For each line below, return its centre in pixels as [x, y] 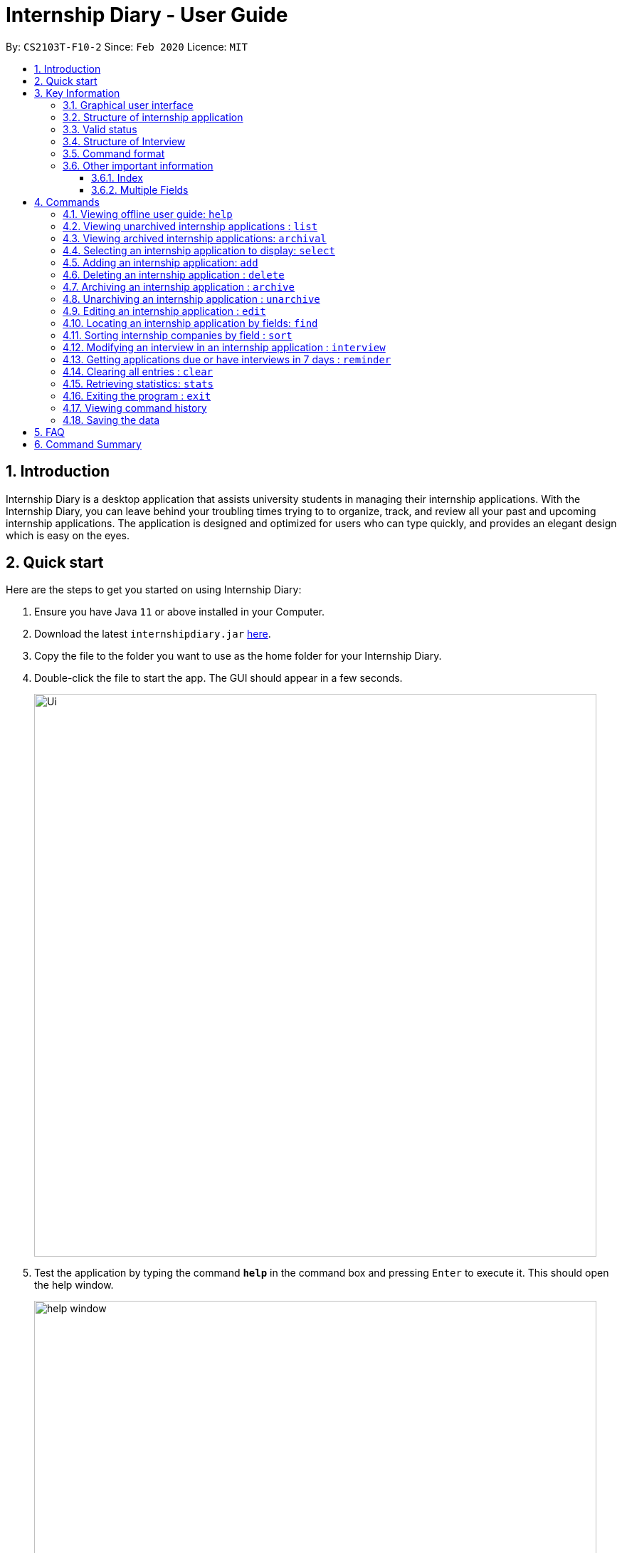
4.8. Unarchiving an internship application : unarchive [191, 298]
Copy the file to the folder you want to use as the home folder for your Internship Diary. [238, 656]
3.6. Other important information [138, 165]
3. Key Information [77, 93]
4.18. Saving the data [111, 420]
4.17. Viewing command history [135, 407]
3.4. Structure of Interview [124, 141]
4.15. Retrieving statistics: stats [138, 383]
